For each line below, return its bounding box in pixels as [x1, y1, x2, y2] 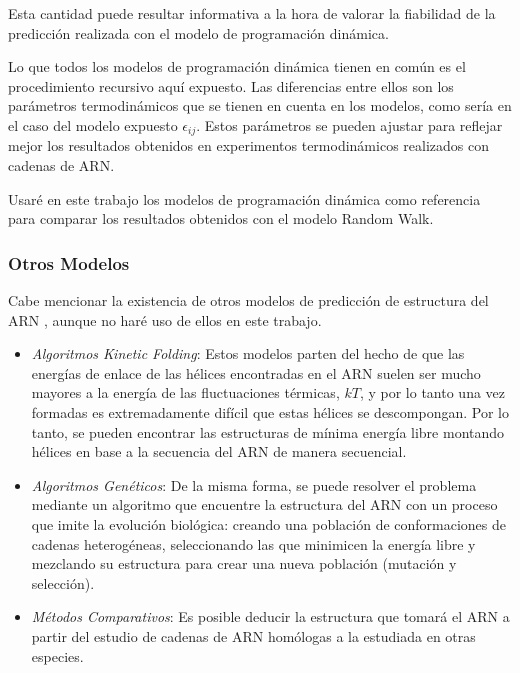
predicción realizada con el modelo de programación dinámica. [8, 22, 389, 43]
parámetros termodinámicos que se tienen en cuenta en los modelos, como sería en [8, 95, 512, 116]
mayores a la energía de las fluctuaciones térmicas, [31, 382, 340, 403]
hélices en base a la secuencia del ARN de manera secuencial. [31, 441, 407, 462]
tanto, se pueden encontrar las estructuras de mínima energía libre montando [31, 421, 505, 442]
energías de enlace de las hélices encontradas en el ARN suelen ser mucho [31, 362, 481, 383]
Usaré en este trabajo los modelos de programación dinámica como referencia [8, 188, 481, 209]
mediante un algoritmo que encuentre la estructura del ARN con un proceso [31, 494, 498, 515]
